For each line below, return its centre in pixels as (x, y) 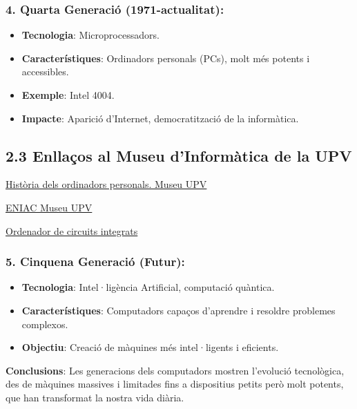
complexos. (45, 324)
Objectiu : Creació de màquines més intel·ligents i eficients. (150, 347)
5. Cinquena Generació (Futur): (95, 261)
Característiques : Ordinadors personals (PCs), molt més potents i (166, 58)
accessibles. (45, 72)
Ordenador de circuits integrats (72, 230)
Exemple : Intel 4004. (68, 95)
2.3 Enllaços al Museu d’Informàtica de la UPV (179, 155)
